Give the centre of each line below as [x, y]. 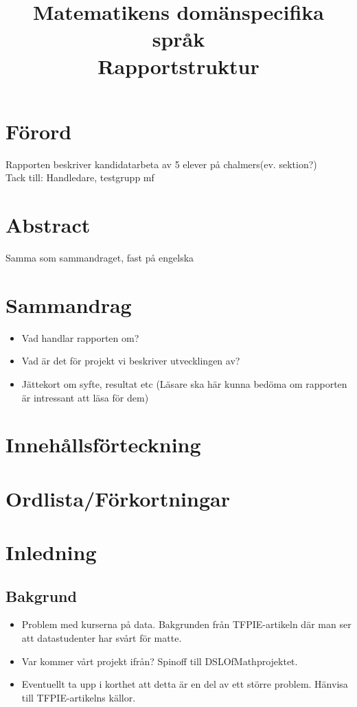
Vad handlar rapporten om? [80, 337]
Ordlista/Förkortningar [118, 498]
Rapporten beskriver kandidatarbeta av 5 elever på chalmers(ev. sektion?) [161, 164]
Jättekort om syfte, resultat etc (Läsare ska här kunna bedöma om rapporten [184, 383]
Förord [39, 131]
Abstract [48, 225]
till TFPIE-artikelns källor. [79, 697]
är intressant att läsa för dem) [85, 397]
